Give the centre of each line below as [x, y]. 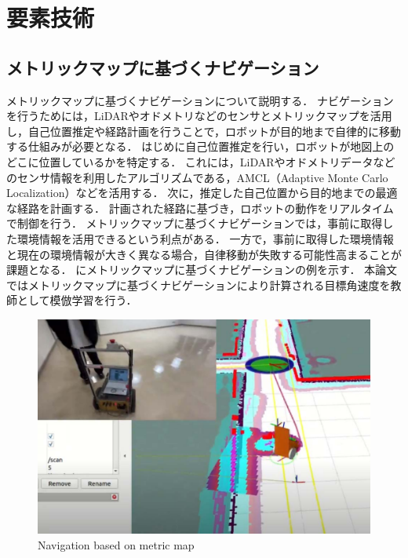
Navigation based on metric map [116, 545]
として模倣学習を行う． [77, 300]
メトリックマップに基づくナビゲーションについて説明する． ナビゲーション [200, 100]
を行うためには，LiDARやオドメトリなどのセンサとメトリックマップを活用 [199, 116]
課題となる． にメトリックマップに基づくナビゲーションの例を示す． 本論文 [202, 270]
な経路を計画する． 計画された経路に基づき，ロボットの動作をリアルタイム [200, 208]
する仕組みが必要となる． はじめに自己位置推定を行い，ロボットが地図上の [200, 146]
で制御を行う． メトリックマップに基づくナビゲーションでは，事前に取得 [195, 223]
